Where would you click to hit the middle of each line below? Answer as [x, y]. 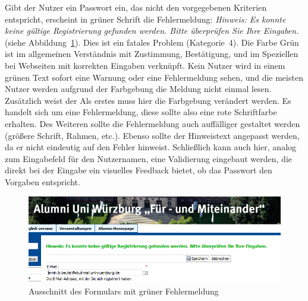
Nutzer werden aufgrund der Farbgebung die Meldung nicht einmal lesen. [138, 89]
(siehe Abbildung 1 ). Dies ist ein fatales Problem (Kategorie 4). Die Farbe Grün [152, 42]
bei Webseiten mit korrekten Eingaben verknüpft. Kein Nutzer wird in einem [145, 65]
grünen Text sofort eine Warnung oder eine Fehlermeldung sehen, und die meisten [154, 77]
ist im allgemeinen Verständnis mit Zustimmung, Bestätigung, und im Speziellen [152, 54]
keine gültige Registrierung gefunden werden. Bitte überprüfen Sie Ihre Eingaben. [152, 31]
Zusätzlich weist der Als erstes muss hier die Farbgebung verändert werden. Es [148, 100]
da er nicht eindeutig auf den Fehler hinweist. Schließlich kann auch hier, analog [151, 147]
